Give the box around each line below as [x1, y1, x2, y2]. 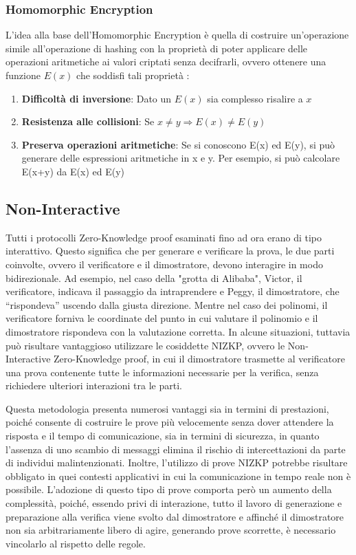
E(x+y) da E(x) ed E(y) [21, 164, 124, 178]
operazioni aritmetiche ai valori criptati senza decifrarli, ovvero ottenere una [5, 54, 326, 69]
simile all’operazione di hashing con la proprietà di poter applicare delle [5, 41, 308, 55]
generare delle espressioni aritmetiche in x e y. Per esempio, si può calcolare [21, 151, 340, 165]
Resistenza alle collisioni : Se [21, 114, 155, 129]
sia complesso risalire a [207, 91, 303, 105]
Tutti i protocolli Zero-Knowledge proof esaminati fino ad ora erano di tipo [5, 230, 322, 244]
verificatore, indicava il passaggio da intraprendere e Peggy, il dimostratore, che [5, 284, 340, 298]
